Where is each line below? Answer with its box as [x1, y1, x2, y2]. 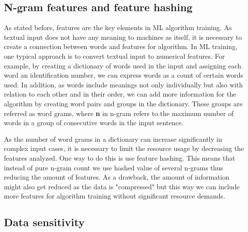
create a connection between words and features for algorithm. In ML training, [4, 41, 238, 51]
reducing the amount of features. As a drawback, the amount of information [4, 172, 230, 182]
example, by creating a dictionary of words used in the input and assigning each [4, 60, 242, 70]
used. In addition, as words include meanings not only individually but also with [4, 79, 243, 89]
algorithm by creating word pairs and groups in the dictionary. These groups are [4, 98, 243, 108]
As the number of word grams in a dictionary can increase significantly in [4, 133, 222, 144]
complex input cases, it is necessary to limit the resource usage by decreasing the [4, 143, 244, 153]
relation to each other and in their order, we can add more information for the [4, 89, 236, 99]
